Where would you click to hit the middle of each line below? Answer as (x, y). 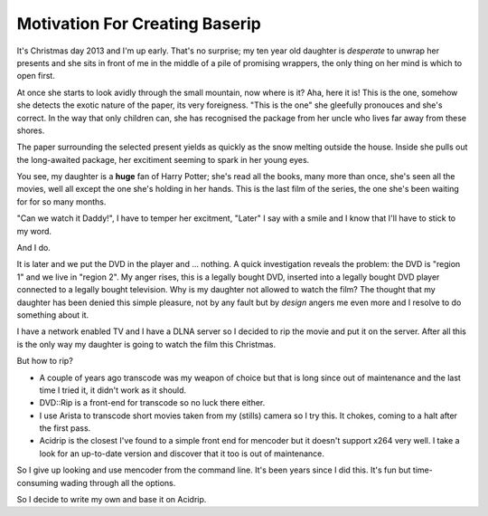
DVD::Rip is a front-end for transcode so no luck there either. (152, 403)
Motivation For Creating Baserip (139, 24)
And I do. (34, 248)
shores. (31, 130)
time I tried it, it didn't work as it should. (113, 390)
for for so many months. (61, 201)
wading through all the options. (118, 483)
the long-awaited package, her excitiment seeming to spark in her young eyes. (163, 159)
